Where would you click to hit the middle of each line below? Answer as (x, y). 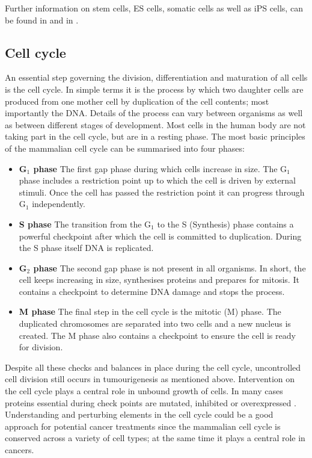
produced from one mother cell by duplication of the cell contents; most (137, 101)
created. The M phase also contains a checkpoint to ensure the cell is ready (157, 335)
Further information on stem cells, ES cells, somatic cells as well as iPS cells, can (154, 8)
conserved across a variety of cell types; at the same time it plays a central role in (155, 438)
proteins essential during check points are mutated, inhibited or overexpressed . (151, 402)
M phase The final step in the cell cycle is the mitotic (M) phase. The (150, 311)
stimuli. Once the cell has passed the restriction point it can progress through (162, 192)
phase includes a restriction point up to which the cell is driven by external (157, 180)
